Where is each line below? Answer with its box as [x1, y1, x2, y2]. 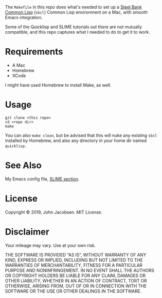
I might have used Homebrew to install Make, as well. [5, 82, 112, 88]
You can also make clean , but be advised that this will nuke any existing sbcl [5, 132, 157, 138]
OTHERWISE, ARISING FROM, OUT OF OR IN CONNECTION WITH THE [5, 283, 147, 289]
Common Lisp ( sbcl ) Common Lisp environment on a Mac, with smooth [5, 9, 148, 15]
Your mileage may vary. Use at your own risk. [5, 242, 96, 248]
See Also [5, 160, 42, 171]
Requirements [5, 46, 63, 58]
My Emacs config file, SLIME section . [5, 176, 80, 182]
